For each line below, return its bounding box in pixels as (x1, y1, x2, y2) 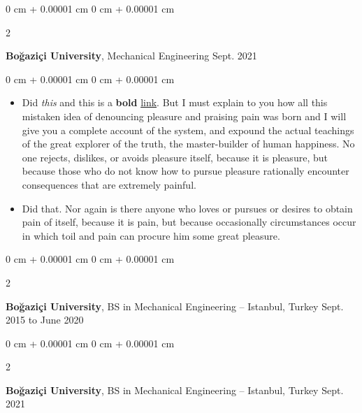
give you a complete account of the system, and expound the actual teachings (22, 122, 354, 137)
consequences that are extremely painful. (22, 177, 196, 191)
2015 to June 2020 (6, 312, 84, 327)
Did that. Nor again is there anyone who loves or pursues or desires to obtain (22, 201, 353, 215)
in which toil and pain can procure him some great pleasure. (22, 228, 280, 242)
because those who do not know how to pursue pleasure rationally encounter (22, 164, 349, 178)
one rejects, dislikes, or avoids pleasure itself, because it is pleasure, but (22, 150, 328, 164)
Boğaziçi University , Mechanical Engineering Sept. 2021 (6, 48, 257, 63)
